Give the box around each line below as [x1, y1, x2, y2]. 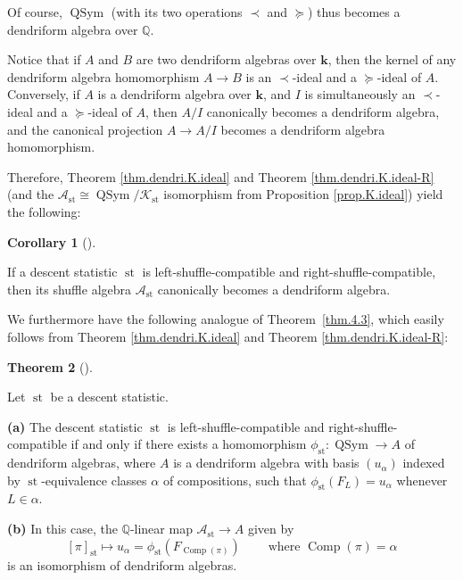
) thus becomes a [307, 3, 401, 21]
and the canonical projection [7, 120, 163, 138]
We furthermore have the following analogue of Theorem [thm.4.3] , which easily [7, 310, 444, 328]
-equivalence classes [41, 470, 147, 489]
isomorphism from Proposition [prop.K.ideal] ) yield [163, 185, 443, 203]
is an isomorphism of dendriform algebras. [7, 555, 237, 574]
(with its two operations [111, 3, 243, 21]
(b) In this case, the [7, 519, 118, 538]
